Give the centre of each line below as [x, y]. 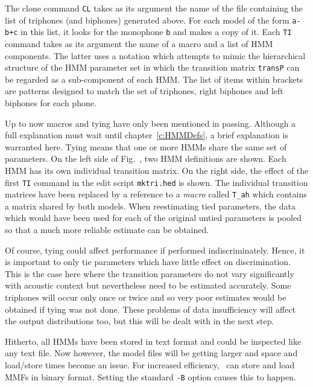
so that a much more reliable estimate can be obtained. [107, 230]
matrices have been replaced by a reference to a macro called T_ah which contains [156, 194]
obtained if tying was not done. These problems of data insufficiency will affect [150, 309]
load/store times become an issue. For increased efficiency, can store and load [150, 365]
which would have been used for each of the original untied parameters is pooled [153, 218]
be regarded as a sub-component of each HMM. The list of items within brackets [154, 79]
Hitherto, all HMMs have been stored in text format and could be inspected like [153, 341]
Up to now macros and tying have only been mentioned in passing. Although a [150, 123]
